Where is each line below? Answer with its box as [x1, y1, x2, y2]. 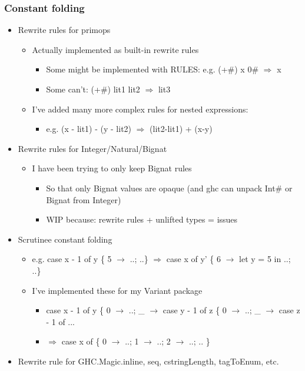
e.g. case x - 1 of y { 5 [32, 253, 112, 265]
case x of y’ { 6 [166, 253, 221, 265]
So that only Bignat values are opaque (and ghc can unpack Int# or [46, 181, 293, 194]
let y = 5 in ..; [239, 253, 291, 265]
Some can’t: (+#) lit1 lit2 [46, 83, 140, 95]
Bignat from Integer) [46, 193, 121, 206]
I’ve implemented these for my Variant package [32, 284, 203, 296]
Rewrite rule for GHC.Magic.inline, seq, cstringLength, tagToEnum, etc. [18, 355, 279, 367]
